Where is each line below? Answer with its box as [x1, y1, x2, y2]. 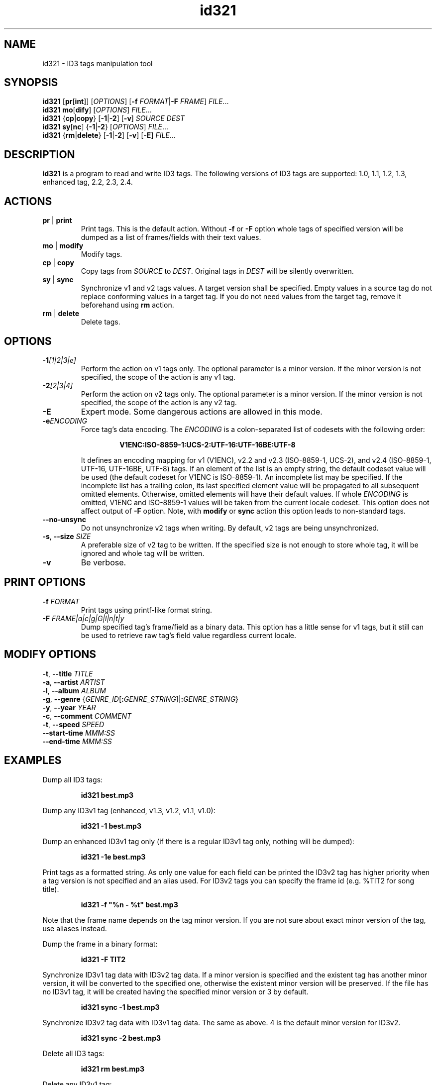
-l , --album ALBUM [42, 686, 106, 695]
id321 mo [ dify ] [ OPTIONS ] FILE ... [42, 106, 152, 114]
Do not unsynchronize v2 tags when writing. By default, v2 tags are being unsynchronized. [81, 523, 379, 532]
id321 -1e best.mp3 [81, 852, 146, 861]
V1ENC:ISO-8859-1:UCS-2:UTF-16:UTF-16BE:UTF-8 [119, 440, 296, 449]
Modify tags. [81, 250, 122, 259]
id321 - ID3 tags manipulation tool [42, 59, 153, 68]
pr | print [42, 216, 72, 225]
